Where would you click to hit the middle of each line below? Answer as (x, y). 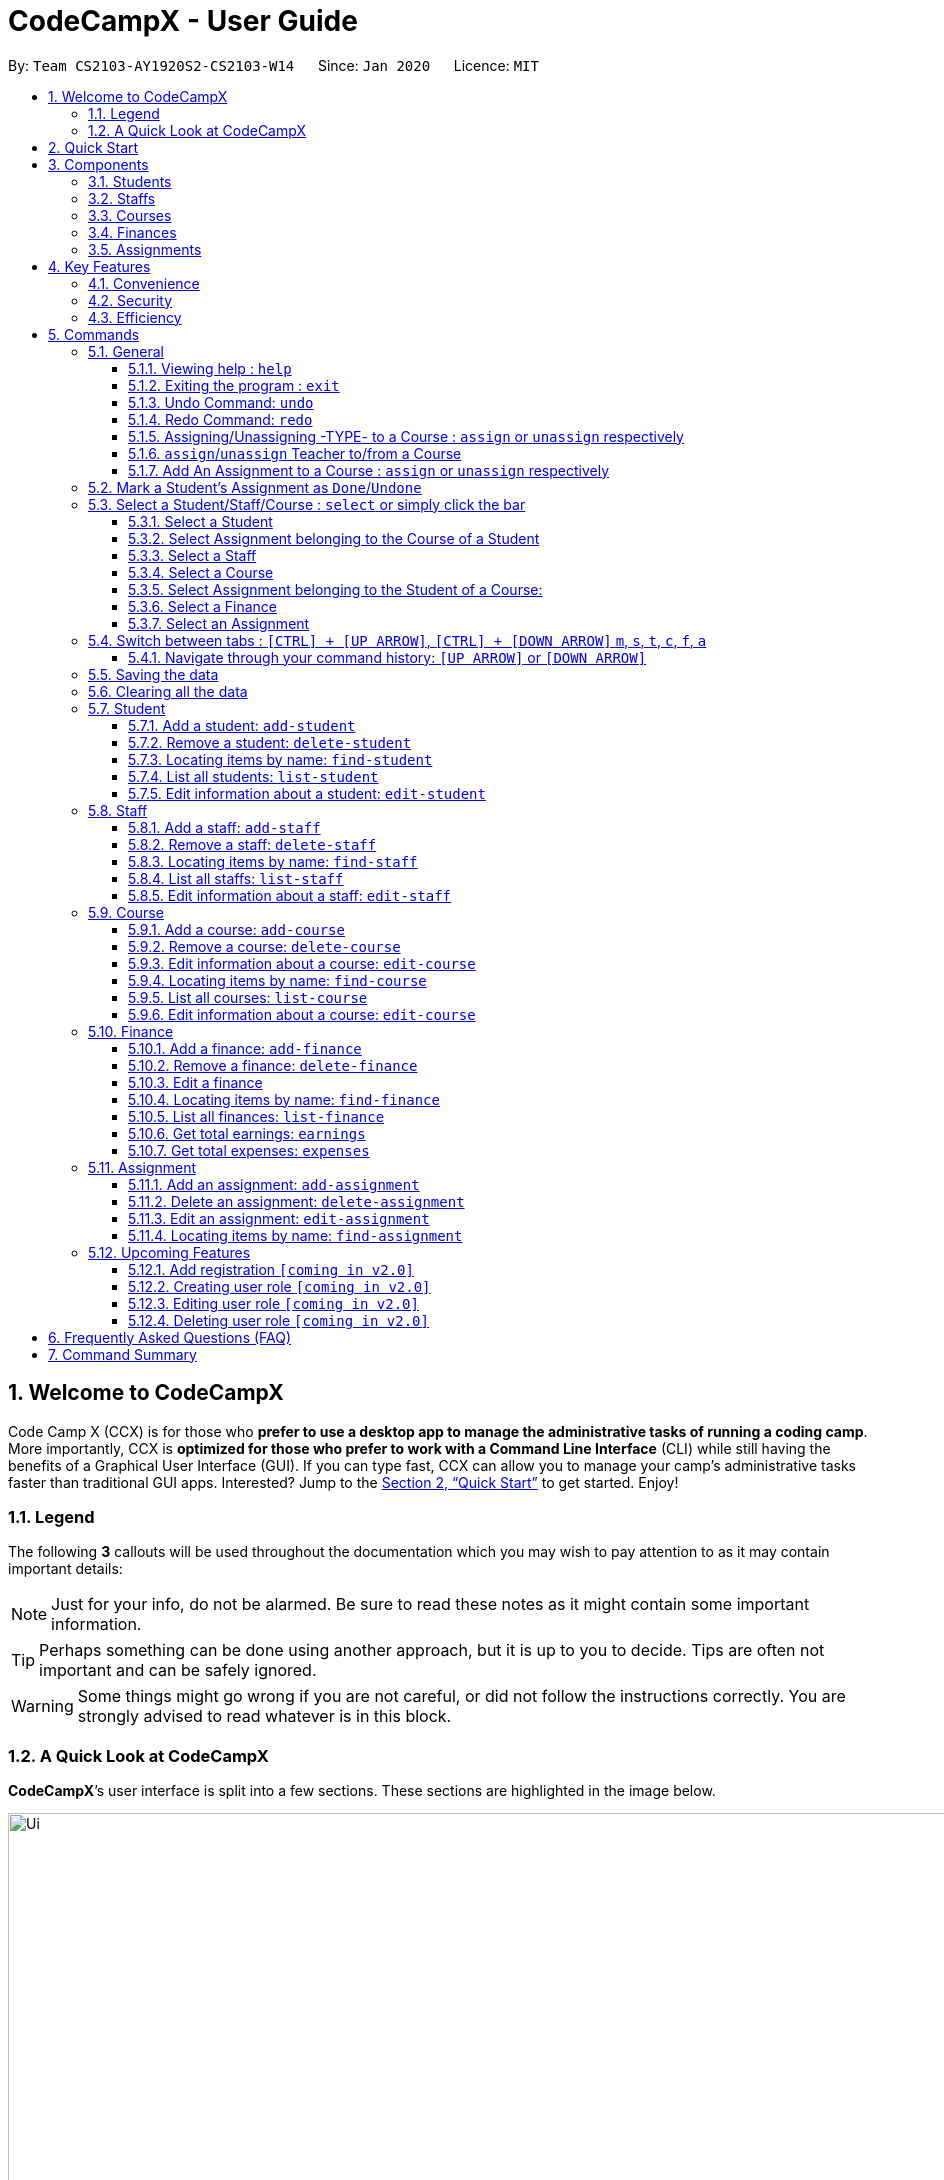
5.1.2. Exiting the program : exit (234, 385)
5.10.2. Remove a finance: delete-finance (273, 1065)
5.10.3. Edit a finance (195, 1082)
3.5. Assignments (145, 249)
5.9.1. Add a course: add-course (236, 929)
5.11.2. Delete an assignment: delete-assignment (296, 1201)
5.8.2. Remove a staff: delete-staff (252, 844)
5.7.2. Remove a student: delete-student (270, 742)
